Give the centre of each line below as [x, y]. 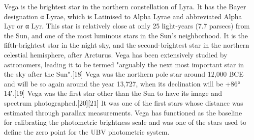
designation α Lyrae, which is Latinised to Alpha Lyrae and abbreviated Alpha [123, 16]
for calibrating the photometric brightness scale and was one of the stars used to [125, 122]
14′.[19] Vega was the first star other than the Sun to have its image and [113, 93]
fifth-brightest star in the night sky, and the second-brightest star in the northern [127, 45]
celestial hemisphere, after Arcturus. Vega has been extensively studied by [116, 54]
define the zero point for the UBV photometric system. [87, 131]
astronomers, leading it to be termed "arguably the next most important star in [124, 64]
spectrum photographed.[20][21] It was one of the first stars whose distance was [124, 102]
